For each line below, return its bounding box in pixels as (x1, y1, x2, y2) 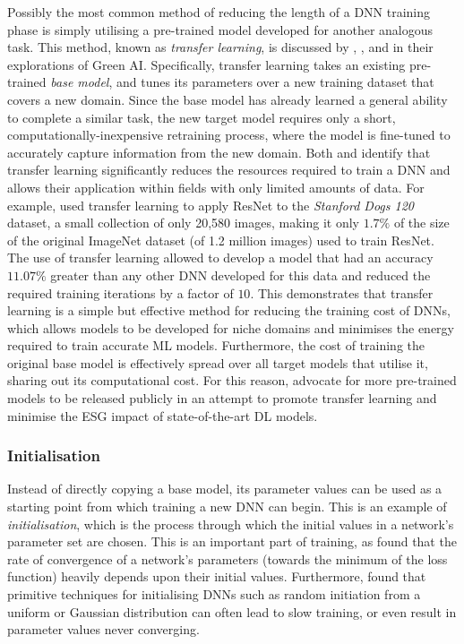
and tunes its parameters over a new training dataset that (116, 73, 434, 91)
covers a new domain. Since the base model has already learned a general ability (7, 90, 448, 108)
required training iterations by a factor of (7, 283, 234, 302)
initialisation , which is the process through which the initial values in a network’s (7, 514, 454, 533)
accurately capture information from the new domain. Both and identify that (7, 142, 431, 161)
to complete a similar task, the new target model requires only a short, (7, 107, 396, 126)
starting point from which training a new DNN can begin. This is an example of (7, 497, 447, 516)
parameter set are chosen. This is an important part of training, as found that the (7, 532, 457, 551)
